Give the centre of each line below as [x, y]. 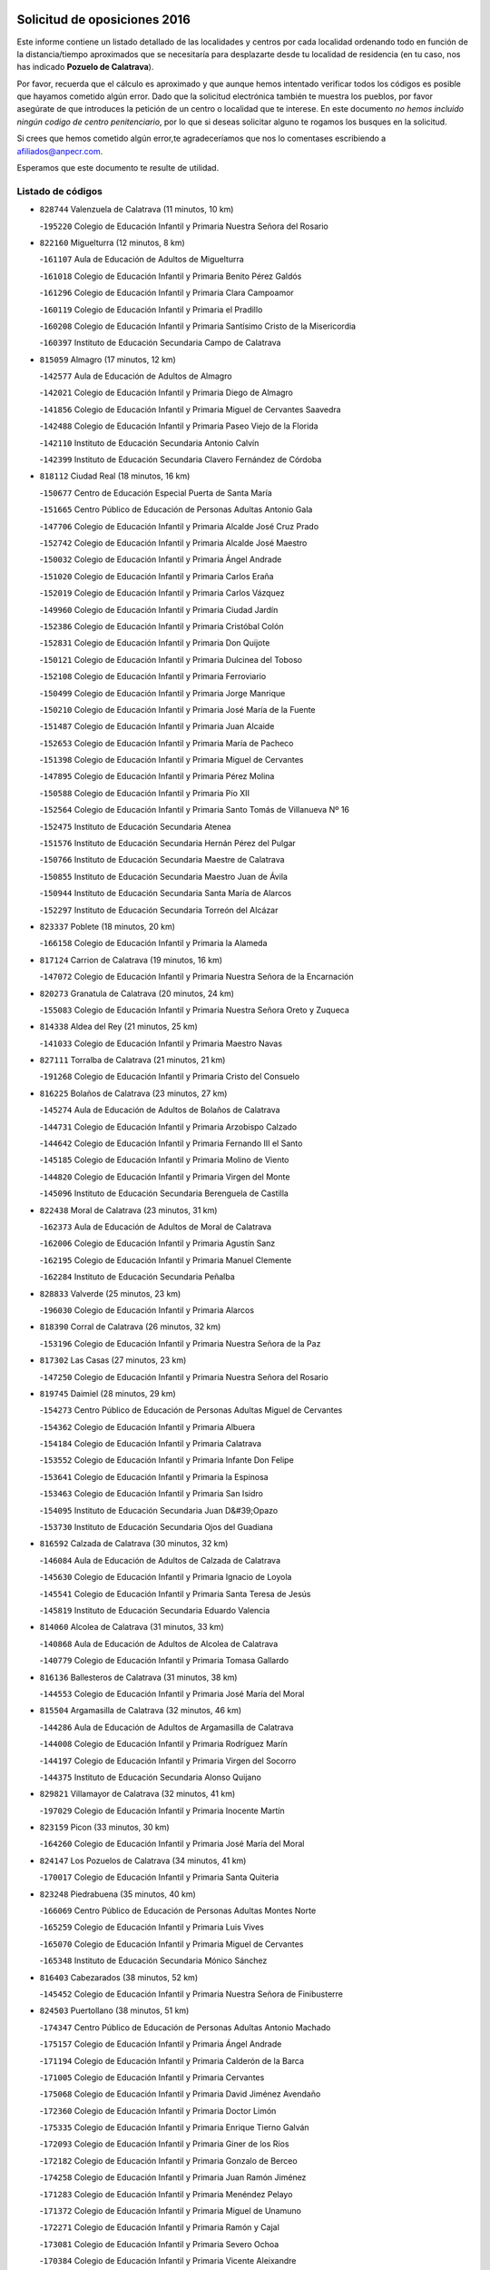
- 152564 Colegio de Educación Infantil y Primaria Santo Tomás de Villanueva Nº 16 [194, 810]
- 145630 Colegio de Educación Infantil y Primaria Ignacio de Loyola [166, 1577]
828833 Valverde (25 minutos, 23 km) [110, 1293]
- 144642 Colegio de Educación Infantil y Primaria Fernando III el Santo [171, 1143]
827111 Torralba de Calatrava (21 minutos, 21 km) [132, 1060]
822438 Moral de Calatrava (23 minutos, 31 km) [128, 1210]
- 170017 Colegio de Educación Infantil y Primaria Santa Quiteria [159, 1877]
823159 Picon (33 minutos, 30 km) [104, 1827]
